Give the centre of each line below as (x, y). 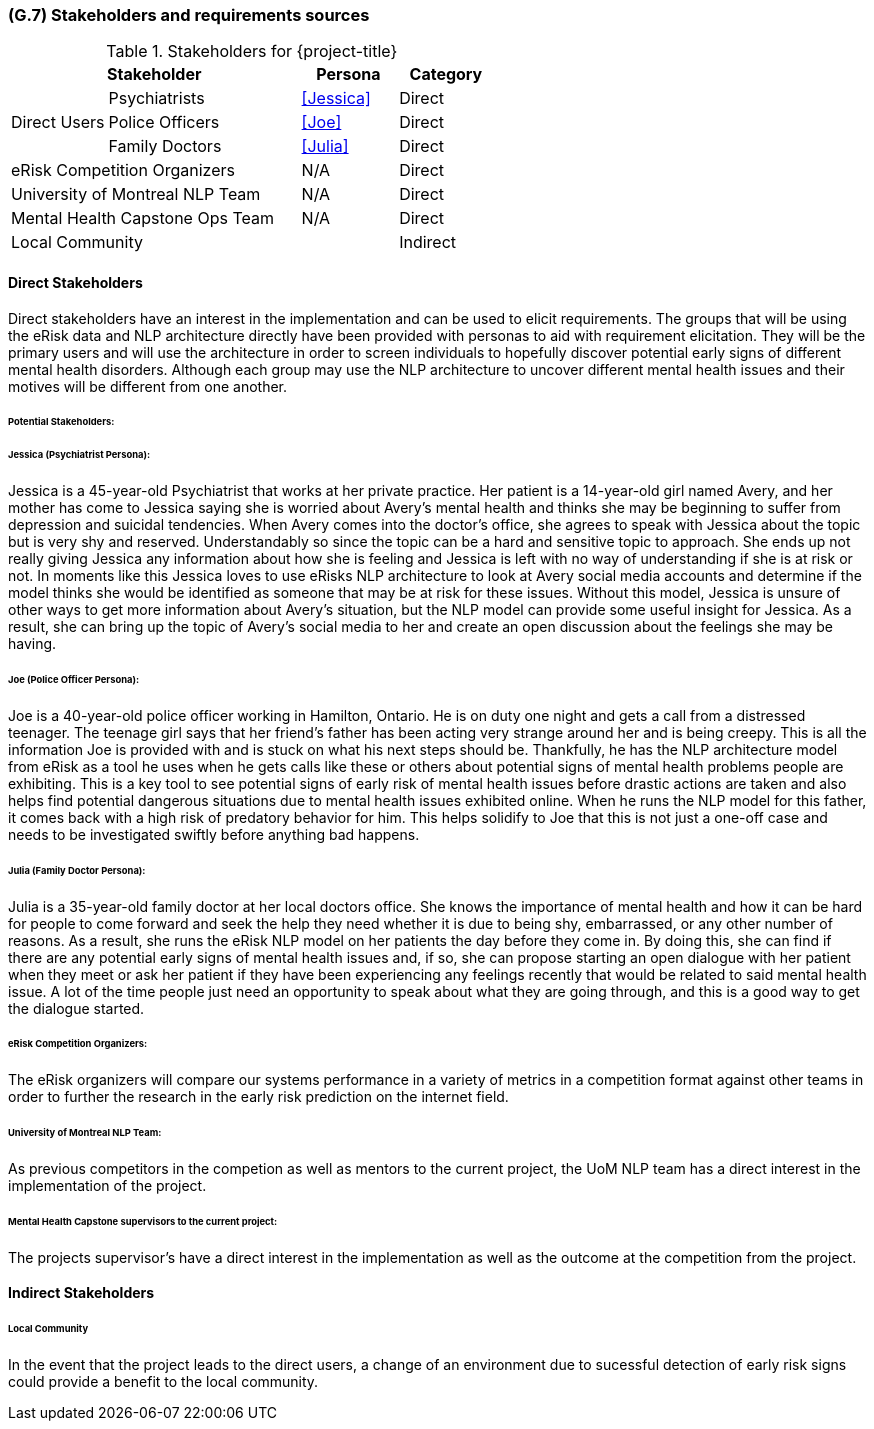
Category (446, 74)
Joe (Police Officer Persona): (74, 679)
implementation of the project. (107, 1185)
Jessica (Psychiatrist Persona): (79, 455)
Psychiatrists (156, 98)
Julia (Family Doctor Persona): (77, 870)
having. (32, 644)
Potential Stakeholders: (61, 422)
